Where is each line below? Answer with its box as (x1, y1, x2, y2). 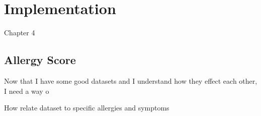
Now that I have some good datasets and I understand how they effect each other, (4, 75, 257, 86)
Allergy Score (4, 52, 76, 68)
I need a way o (4, 85, 49, 96)
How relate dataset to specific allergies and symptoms (4, 102, 169, 113)
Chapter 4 (4, 27, 35, 38)
